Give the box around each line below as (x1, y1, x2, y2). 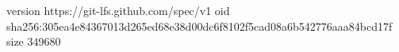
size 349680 (6, 33, 61, 50)
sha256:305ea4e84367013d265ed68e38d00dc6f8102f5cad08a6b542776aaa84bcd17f (6, 17, 393, 34)
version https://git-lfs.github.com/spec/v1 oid (6, 2, 230, 18)
